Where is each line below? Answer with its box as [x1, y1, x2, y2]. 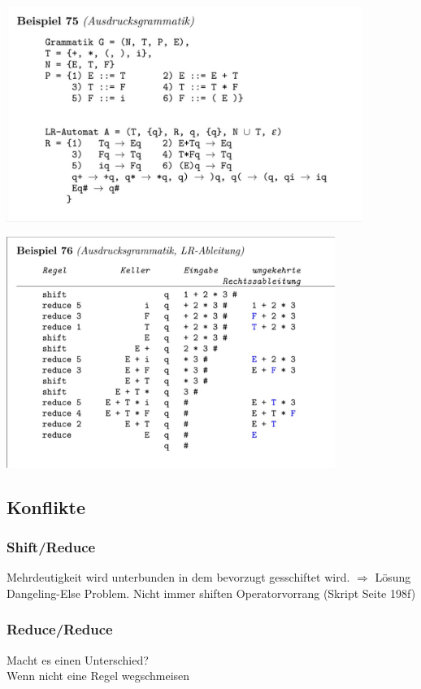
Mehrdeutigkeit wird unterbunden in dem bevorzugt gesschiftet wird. [7, 569, 350, 586]
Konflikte [7, 494, 86, 519]
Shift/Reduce [7, 536, 96, 556]
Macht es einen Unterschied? [7, 651, 149, 668]
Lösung [375, 569, 411, 586]
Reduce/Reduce [7, 619, 113, 639]
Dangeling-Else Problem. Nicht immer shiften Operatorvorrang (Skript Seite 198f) [7, 584, 416, 601]
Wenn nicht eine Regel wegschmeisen [7, 667, 190, 684]
